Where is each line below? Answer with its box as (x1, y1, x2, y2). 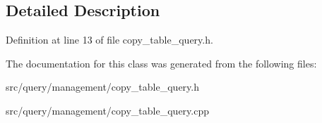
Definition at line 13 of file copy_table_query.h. (6, 32, 213, 47)
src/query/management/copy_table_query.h (6, 79, 199, 94)
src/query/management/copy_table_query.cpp (6, 103, 209, 117)
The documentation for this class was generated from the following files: (6, 56, 317, 70)
